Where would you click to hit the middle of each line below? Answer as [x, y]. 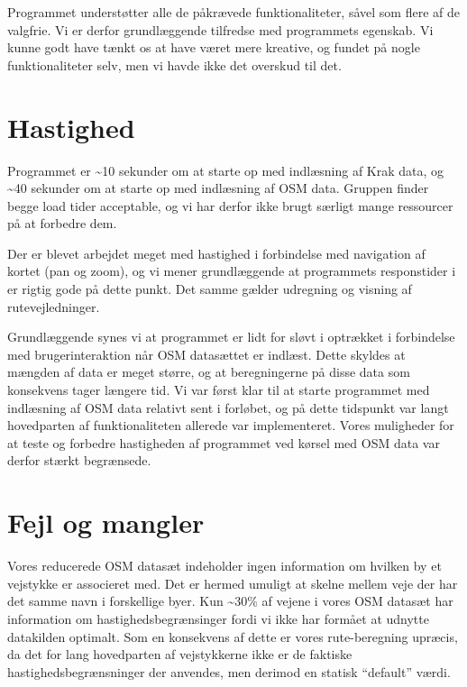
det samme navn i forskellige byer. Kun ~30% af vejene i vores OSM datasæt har [230, 601]
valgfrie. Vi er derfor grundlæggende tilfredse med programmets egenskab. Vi [220, 29]
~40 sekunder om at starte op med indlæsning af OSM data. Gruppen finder [218, 188]
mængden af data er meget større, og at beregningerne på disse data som [209, 372]
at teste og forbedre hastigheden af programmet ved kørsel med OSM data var [224, 442]
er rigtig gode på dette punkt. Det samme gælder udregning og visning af [210, 289]
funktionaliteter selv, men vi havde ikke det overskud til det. [174, 64]
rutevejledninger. [54, 306]
